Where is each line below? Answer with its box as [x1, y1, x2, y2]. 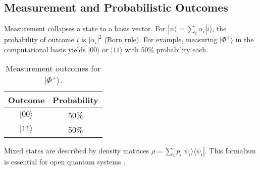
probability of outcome [4, 34, 74, 45]
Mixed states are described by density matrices [4, 145, 149, 156]
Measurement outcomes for [6, 62, 101, 74]
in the [235, 34, 254, 45]
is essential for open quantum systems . [4, 156, 126, 167]
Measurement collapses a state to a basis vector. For [4, 23, 166, 34]
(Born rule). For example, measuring [104, 34, 218, 45]
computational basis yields [4, 44, 86, 54]
